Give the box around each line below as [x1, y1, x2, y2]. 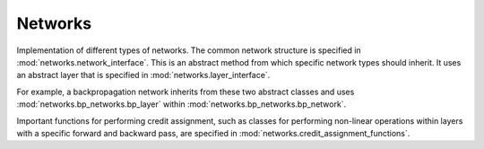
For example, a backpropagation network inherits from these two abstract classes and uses [16, 86, 355, 97]
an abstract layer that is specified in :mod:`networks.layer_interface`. [16, 70, 271, 81]
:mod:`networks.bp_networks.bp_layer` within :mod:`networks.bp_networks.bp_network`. [16, 99, 347, 110]
